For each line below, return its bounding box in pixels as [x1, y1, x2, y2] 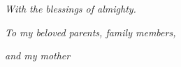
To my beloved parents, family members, [5, 24, 176, 39]
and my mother [5, 48, 71, 63]
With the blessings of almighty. [5, 1, 136, 15]
